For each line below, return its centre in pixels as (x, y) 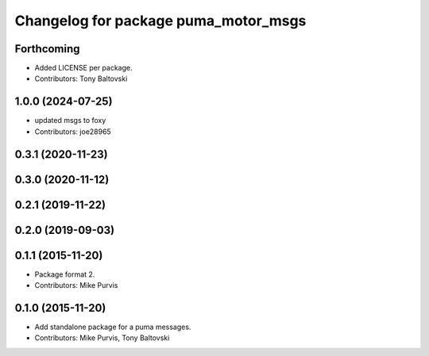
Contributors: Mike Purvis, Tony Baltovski (102, 338)
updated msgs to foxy (70, 121)
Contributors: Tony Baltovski (81, 78)
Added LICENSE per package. (83, 68)
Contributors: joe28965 (73, 132)
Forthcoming (47, 49)
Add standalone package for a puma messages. (113, 327)
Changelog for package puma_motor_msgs (160, 21)
